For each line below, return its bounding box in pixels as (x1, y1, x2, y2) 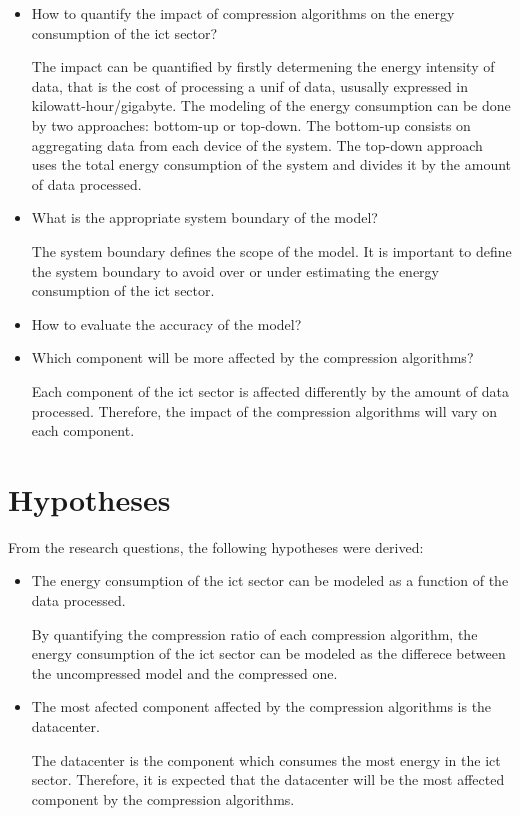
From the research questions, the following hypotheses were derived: (8, 536, 424, 557)
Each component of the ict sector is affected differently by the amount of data (31, 380, 509, 401)
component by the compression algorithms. (31, 788, 295, 809)
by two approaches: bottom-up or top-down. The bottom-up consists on (31, 114, 471, 135)
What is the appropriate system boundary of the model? (31, 207, 378, 228)
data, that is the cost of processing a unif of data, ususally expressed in (31, 75, 469, 96)
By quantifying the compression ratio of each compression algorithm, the (31, 623, 478, 644)
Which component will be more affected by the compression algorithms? (31, 347, 474, 368)
